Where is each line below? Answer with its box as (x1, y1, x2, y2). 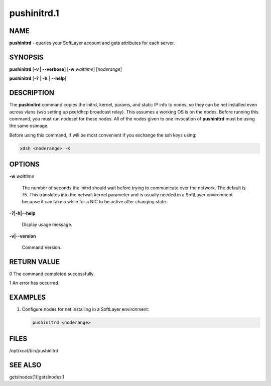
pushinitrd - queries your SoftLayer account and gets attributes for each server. (9, 40, 175, 46)
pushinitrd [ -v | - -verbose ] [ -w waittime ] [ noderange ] (9, 66, 122, 72)
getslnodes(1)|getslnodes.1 (9, 374, 65, 380)
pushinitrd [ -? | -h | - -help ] (9, 75, 67, 81)
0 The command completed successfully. (9, 271, 95, 277)
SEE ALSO (9, 360, 42, 369)
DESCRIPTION (9, 88, 55, 97)
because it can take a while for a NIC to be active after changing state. (22, 199, 168, 205)
